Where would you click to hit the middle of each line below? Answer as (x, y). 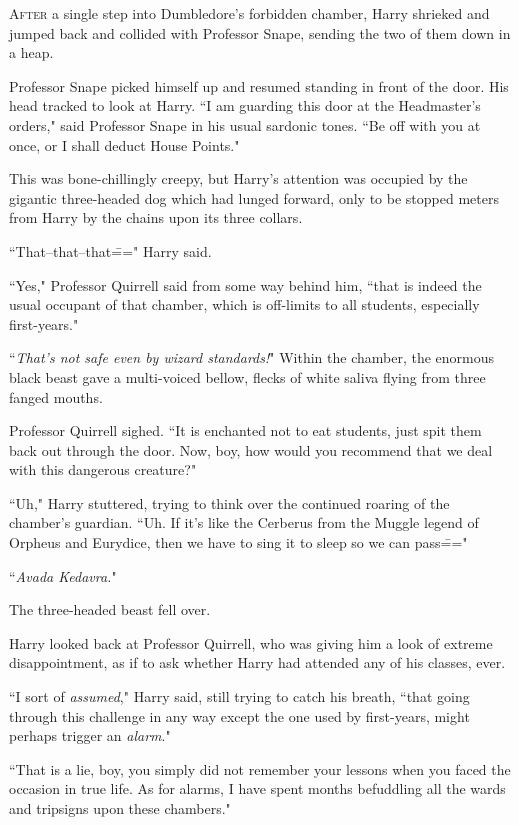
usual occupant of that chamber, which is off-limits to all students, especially (244, 304)
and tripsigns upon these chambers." (120, 808)
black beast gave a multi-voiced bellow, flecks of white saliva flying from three (247, 376)
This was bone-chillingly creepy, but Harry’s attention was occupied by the (238, 178)
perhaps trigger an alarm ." (90, 735)
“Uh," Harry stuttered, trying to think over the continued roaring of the (229, 502)
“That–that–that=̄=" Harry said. (110, 250)
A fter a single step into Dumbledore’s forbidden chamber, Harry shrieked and (249, 13)
